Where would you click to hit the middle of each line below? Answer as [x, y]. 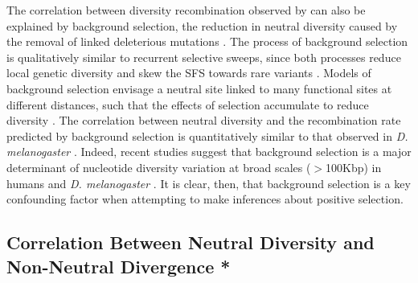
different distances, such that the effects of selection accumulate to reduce [188, 104]
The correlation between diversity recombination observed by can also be [186, 10]
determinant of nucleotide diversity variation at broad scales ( [159, 167]
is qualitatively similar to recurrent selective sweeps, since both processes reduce [204, 57]
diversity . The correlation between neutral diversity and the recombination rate [204, 120]
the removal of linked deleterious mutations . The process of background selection [207, 41]
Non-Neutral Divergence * [119, 266]
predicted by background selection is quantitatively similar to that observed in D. [207, 135]
